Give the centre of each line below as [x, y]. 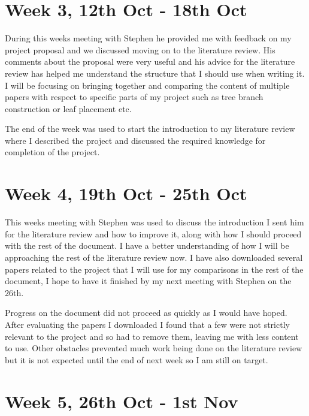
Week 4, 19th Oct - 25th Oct [126, 193]
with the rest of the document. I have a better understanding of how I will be [147, 245]
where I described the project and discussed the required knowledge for [135, 140]
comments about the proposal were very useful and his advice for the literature [150, 61]
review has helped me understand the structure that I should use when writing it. [155, 73]
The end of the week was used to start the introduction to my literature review [150, 129]
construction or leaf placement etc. [68, 108]
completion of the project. [52, 152]
